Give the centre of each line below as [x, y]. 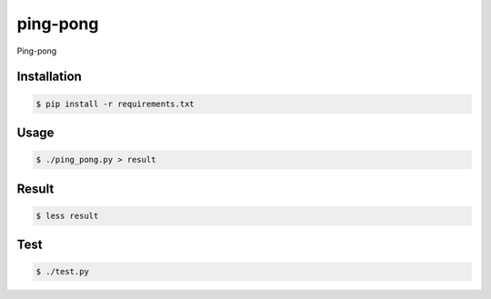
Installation [49, 77]
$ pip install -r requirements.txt [115, 104]
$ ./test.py [63, 272]
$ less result [67, 215]
